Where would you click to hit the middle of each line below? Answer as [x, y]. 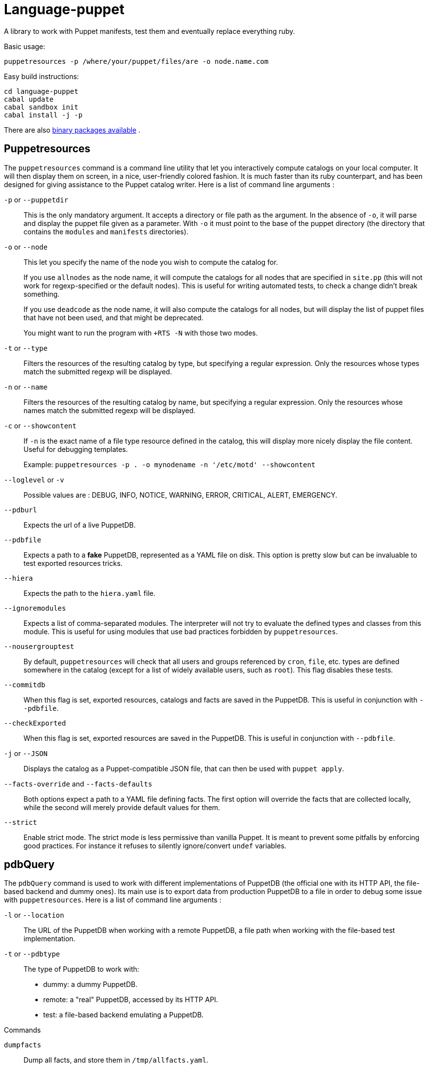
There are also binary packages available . [72, 130]
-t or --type [26, 348]
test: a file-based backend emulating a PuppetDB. [124, 1015]
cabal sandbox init [41, 107]
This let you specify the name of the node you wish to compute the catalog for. [151, 262]
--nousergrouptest [39, 646]
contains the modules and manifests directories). [106, 231]
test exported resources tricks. [73, 563]
